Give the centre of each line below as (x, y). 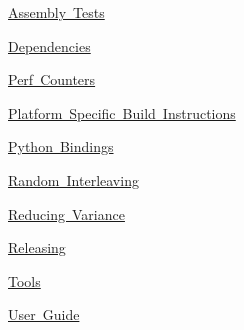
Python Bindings (61, 146)
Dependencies (49, 45)
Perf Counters (52, 79)
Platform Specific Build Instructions (122, 112)
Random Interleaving (73, 179)
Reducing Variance (66, 213)
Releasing (37, 247)
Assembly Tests (56, 12)
